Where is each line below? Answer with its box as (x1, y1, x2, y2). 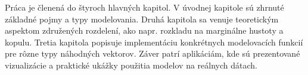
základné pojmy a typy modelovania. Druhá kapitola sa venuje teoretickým (5, 12, 279, 25)
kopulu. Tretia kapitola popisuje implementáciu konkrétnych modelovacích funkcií (5, 35, 303, 48)
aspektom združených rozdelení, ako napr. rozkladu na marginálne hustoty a (5, 24, 284, 37)
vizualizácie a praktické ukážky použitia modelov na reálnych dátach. (5, 58, 257, 71)
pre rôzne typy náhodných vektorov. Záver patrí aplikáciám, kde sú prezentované (5, 47, 300, 60)
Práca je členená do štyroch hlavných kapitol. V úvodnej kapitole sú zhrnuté (5, 1, 284, 13)
